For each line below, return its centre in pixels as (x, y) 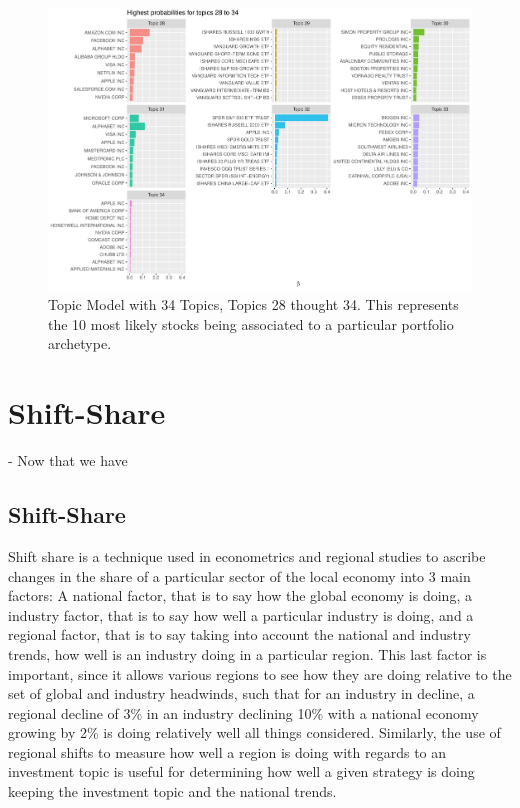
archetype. (80, 343)
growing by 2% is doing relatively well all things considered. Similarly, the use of (254, 732)
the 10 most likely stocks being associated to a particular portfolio (251, 323)
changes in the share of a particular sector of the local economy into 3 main (239, 575)
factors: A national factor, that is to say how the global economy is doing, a (240, 595)
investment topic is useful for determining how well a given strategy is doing (241, 771)
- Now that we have (68, 460)
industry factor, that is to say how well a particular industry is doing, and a (241, 614)
